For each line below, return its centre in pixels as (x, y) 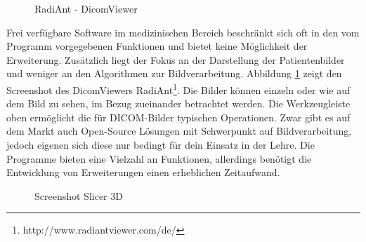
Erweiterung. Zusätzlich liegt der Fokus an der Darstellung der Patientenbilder (176, 59)
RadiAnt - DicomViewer (86, 8)
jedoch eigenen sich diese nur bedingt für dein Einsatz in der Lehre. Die (161, 144)
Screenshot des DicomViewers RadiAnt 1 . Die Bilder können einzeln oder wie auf (178, 88)
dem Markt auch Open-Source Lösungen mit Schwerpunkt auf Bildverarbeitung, (179, 131)
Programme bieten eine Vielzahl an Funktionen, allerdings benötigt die (159, 158)
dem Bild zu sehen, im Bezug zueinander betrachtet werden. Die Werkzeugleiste (178, 103)
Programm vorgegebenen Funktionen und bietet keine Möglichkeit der (157, 46)
